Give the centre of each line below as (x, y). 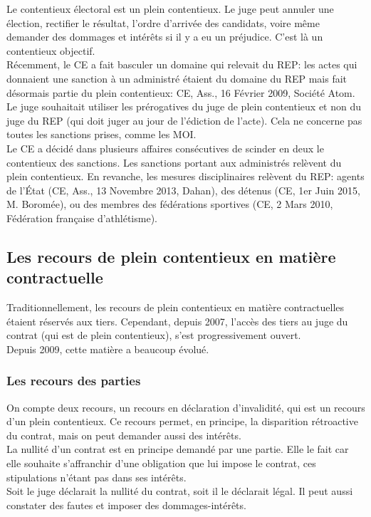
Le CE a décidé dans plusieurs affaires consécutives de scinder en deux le (165, 148)
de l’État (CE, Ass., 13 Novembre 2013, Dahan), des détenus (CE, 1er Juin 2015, (183, 190)
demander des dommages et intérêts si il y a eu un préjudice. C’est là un (165, 37)
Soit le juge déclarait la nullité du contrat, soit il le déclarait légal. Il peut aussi (180, 491)
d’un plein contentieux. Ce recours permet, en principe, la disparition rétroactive (182, 421)
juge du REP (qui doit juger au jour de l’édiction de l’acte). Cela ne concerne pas (184, 120)
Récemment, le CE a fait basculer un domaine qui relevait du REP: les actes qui (182, 64)
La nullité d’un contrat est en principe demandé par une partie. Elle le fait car (178, 449)
